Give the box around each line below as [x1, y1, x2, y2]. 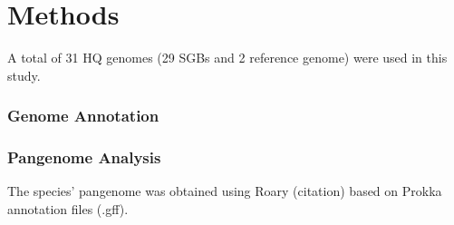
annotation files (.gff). [7, 199, 129, 218]
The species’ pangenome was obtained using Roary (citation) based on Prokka [7, 181, 442, 201]
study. [7, 65, 41, 84]
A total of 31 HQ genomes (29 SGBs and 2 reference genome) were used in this [7, 48, 448, 67]
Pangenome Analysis [7, 146, 161, 169]
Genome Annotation [7, 104, 159, 127]
